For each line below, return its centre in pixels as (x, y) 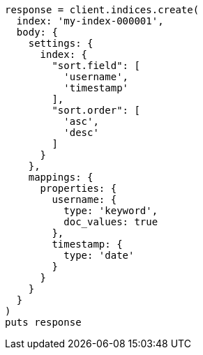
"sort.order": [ (96, 110)
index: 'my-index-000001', (90, 21)
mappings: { (61, 177)
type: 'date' (99, 255)
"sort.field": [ (96, 66)
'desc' (81, 133)
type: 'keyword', (111, 211)
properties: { (78, 188)
